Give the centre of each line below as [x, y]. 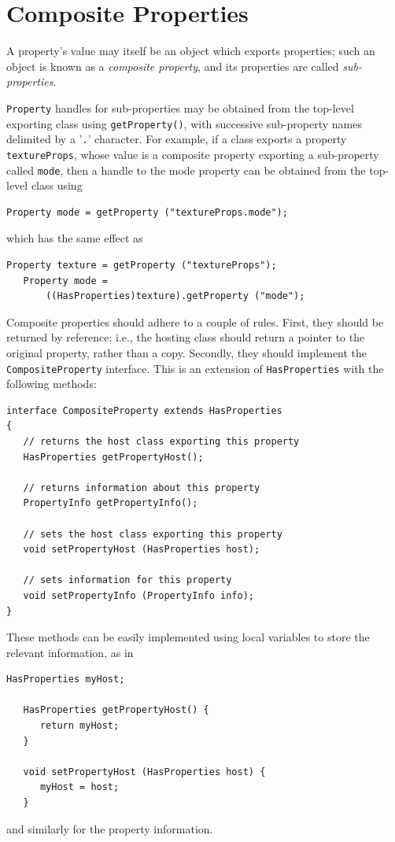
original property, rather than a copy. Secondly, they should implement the [187, 352]
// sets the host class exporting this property [153, 534]
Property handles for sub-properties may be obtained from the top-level [180, 107]
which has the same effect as [75, 238]
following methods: [52, 384]
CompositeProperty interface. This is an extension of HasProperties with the [195, 368]
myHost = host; [79, 787]
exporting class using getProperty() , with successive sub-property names [184, 123]
